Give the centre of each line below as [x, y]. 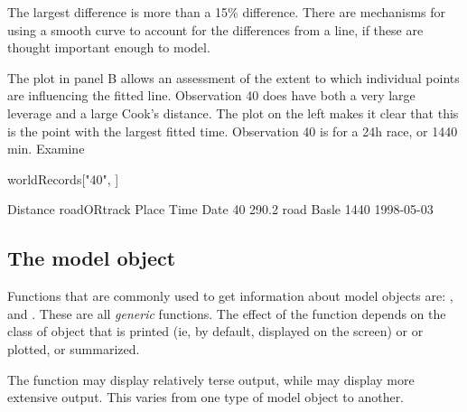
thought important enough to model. [109, 47]
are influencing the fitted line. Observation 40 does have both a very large [211, 95]
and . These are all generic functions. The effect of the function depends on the [227, 313]
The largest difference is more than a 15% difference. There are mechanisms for [227, 12]
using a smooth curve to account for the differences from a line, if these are [215, 29]
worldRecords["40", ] [63, 178]
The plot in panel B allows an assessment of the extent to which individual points [233, 77]
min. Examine [46, 149]
